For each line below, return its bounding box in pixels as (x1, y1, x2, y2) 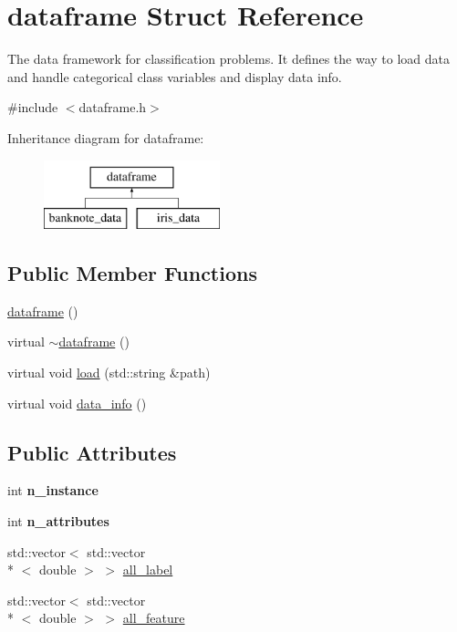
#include (7, 98, 58, 117)
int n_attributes (7, 512, 109, 531)
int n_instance (7, 481, 99, 500)
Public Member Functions (7, 259, 257, 287)
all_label (122, 560, 173, 579)
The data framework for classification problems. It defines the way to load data (7, 49, 451, 68)
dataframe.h (78, 98, 147, 117)
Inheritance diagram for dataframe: (7, 128, 204, 147)
